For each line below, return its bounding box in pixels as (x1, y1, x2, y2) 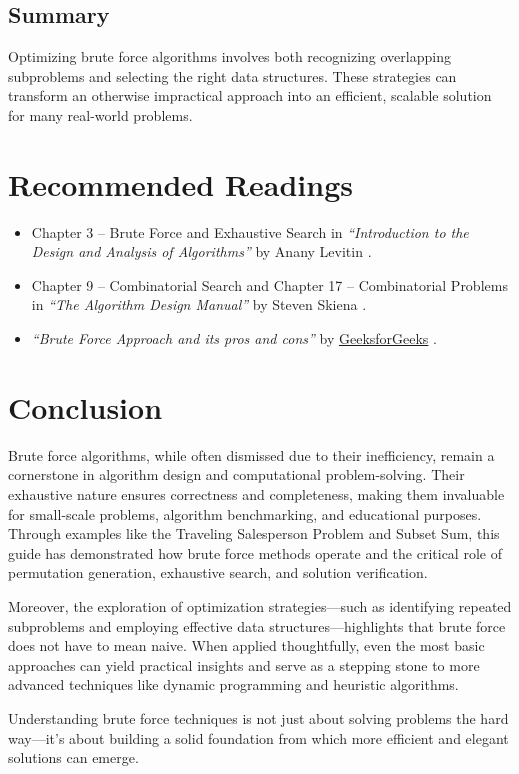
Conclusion (8, 386, 163, 427)
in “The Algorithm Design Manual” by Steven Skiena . (31, 294, 367, 315)
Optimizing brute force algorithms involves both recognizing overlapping (8, 46, 451, 67)
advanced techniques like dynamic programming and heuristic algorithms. (8, 674, 459, 695)
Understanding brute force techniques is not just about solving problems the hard (8, 707, 509, 728)
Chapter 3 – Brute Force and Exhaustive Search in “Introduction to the (31, 221, 469, 242)
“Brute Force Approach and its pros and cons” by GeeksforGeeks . (31, 328, 437, 349)
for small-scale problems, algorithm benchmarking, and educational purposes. (8, 503, 482, 524)
